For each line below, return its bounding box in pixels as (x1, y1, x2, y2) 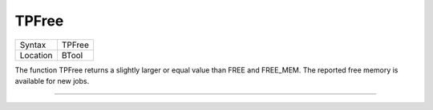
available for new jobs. (14, 76, 90, 85)
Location (19, 49, 53, 61)
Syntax (19, 39, 47, 50)
